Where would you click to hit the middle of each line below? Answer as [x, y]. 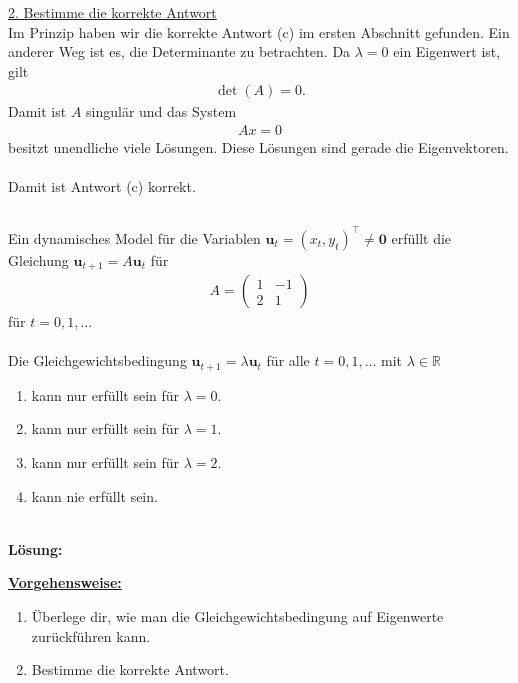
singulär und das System [161, 111]
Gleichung [38, 259]
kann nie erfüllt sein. [94, 495]
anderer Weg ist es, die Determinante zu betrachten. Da [179, 51]
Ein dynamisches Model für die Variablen [134, 237]
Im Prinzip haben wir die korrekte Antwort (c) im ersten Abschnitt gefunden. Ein [259, 31]
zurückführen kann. [91, 635]
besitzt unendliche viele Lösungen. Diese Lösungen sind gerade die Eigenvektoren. [258, 147]
